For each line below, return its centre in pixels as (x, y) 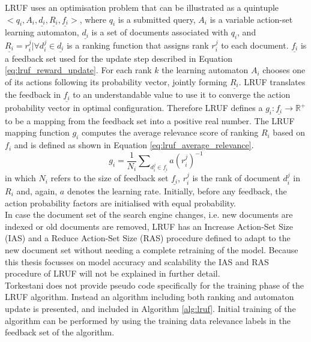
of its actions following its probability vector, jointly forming (116, 81)
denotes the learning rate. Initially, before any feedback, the (177, 190)
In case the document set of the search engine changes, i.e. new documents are (149, 214)
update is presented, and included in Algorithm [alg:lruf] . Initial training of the (150, 308)
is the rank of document (236, 178)
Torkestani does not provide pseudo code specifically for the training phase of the (154, 285)
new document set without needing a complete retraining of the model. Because (152, 249)
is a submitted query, (157, 19)
